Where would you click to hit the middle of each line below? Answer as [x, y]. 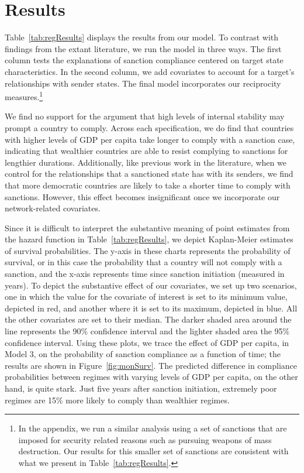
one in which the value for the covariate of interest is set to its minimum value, [146, 297]
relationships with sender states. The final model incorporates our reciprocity [143, 83]
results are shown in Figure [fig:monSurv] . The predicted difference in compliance [151, 365]
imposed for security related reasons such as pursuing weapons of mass [145, 439]
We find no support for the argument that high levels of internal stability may [145, 116]
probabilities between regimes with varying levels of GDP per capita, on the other [151, 377]
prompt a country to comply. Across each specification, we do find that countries [149, 127]
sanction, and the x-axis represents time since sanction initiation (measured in [145, 274]
